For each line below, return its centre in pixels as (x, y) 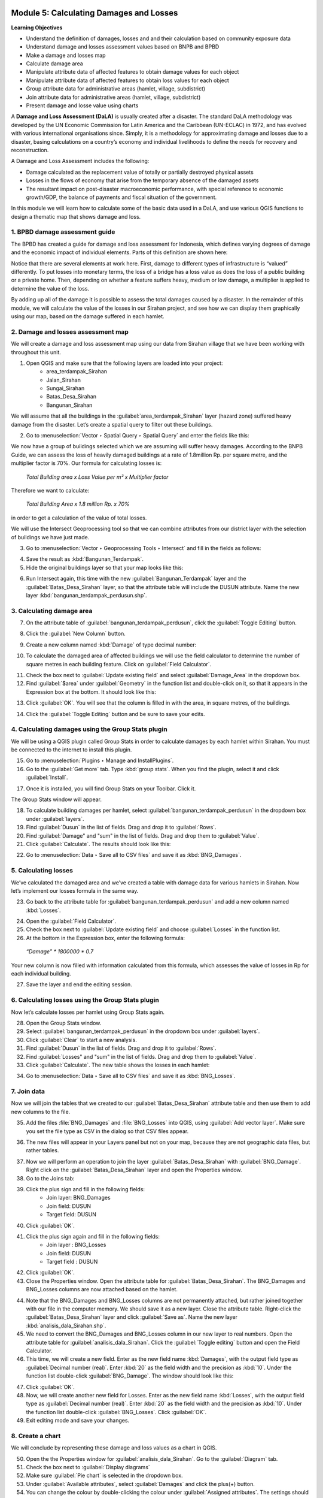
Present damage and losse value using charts (82, 105)
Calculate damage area (54, 64)
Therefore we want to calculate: (50, 490)
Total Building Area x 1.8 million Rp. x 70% (78, 504)
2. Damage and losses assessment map (70, 331)
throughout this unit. (36, 352)
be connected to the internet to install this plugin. (71, 750)
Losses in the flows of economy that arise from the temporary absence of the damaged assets (142, 180)
